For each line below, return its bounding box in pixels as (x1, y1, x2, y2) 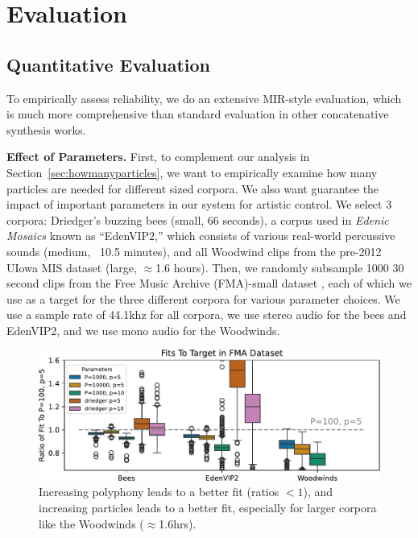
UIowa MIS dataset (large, (6, 259, 137, 275)
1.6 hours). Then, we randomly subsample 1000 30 (155, 259, 404, 275)
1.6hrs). (159, 515, 197, 532)
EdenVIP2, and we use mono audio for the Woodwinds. (6, 321, 280, 338)
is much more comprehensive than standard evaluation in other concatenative (6, 106, 389, 122)
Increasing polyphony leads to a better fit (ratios (39, 483, 279, 500)
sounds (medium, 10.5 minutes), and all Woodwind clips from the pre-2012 (6, 242, 382, 259)
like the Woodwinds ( (39, 515, 144, 532)
